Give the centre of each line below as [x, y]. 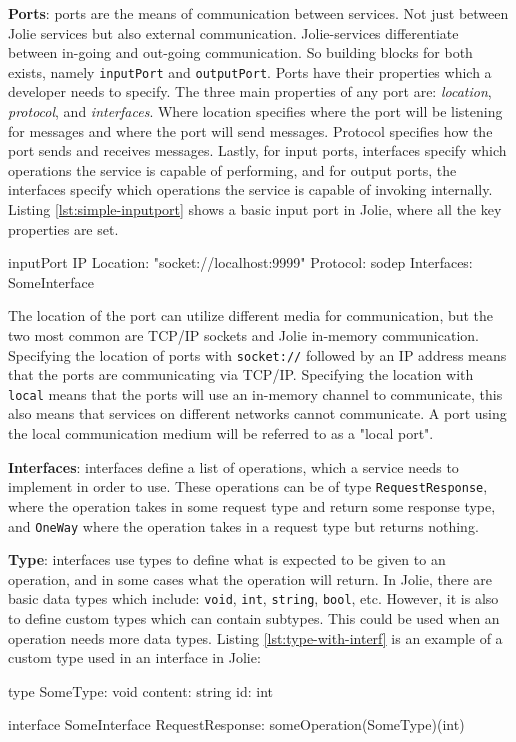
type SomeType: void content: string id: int [140, 690]
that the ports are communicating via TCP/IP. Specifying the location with [241, 374]
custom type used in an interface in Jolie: [134, 657]
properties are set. [63, 228]
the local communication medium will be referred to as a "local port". [221, 433]
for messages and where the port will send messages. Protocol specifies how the [250, 130]
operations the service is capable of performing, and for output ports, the [232, 169]
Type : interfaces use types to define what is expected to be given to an [227, 559]
